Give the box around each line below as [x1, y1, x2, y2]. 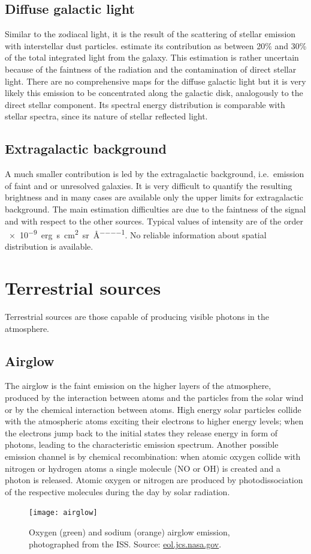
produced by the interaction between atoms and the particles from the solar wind [5, 391, 304, 404]
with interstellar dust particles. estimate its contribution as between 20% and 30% [5, 39, 307, 52]
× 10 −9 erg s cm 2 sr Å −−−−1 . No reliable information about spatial [8, 227, 267, 241]
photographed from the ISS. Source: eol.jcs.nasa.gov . [29, 537, 222, 550]
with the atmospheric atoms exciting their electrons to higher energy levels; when [5, 415, 304, 427]
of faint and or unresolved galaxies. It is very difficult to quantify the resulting [5, 179, 292, 191]
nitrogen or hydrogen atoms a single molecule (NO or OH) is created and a [5, 462, 281, 474]
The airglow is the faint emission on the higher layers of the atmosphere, [5, 379, 271, 392]
